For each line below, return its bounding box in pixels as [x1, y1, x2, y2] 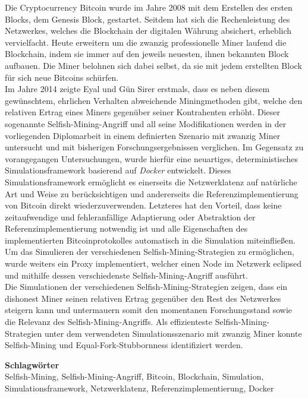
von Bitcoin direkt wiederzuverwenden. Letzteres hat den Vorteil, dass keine [5, 199, 282, 211]
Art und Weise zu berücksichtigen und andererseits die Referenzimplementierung [5, 187, 298, 200]
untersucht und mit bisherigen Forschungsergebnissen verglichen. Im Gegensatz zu [5, 141, 304, 153]
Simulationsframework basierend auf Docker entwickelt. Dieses [5, 164, 231, 176]
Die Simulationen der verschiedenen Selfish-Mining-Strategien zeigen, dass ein [5, 280, 288, 293]
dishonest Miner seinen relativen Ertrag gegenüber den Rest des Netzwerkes [5, 292, 281, 304]
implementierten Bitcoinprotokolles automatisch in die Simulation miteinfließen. [5, 233, 296, 246]
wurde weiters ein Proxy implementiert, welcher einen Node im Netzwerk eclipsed [5, 257, 302, 270]
